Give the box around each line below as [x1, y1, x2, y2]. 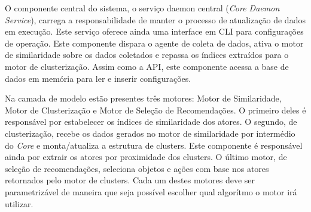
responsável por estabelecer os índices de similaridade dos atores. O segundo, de [5, 115, 297, 128]
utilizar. [5, 197, 33, 210]
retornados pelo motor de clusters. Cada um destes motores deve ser [5, 174, 255, 186]
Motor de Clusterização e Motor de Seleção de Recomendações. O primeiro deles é [5, 103, 306, 116]
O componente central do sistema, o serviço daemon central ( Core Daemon [5, 2, 280, 14]
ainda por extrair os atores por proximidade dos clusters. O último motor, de [5, 150, 287, 163]
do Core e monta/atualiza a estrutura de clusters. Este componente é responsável [5, 139, 303, 151]
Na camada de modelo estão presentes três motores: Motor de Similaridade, [5, 92, 282, 105]
